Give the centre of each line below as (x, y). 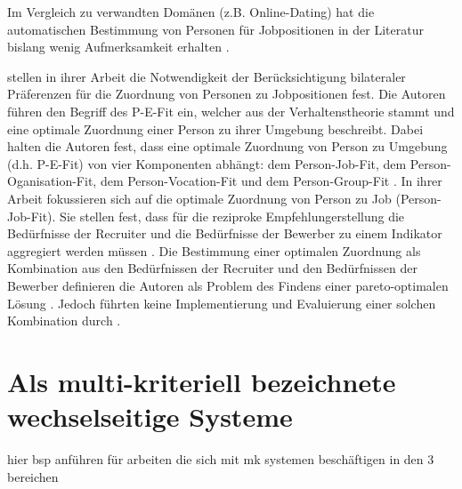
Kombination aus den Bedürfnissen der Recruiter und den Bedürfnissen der (212, 268)
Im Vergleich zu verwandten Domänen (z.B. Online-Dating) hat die (191, 12)
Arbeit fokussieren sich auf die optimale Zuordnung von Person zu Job (199, 198)
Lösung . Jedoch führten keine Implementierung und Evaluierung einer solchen (222, 303)
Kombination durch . (64, 321)
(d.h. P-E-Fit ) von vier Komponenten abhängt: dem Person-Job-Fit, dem (207, 163)
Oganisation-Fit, (52, 181)
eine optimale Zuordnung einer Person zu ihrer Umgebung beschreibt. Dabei (215, 128)
